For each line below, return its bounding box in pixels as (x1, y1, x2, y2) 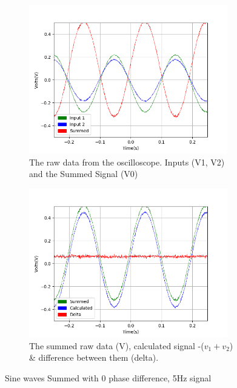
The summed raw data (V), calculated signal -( (29, 339, 204, 352)
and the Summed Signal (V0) (29, 167, 138, 180)
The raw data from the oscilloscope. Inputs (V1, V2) (29, 155, 225, 168)
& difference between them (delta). (29, 351, 159, 364)
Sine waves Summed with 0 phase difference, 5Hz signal (5, 371, 212, 384)
